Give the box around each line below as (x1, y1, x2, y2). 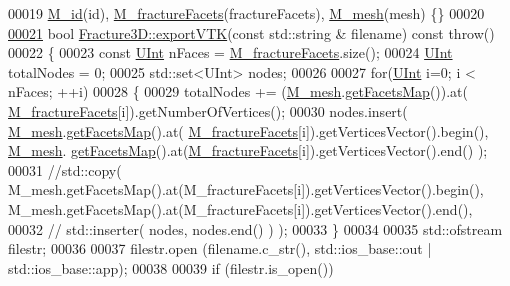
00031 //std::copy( (8, 159, 122, 180)
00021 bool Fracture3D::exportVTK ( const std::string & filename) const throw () (8, 22, 495, 43)
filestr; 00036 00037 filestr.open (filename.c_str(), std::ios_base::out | (8, 238, 432, 259)
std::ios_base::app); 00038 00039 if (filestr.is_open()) (8, 257, 334, 278)
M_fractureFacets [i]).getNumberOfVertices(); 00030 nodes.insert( (8, 100, 408, 121)
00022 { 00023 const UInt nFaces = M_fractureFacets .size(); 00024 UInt (8, 42, 453, 63)
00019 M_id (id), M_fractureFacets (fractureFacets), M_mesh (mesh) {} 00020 (8, 3, 485, 23)
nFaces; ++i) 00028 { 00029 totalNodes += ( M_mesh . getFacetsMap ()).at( (8, 81, 469, 102)
